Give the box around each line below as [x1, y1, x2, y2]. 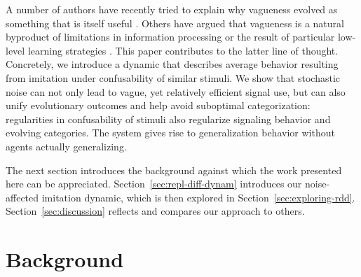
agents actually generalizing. [6, 138, 127, 153]
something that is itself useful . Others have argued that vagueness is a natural [6, 15, 344, 30]
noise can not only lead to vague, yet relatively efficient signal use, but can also [6, 84, 346, 99]
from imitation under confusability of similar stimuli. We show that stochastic [6, 70, 340, 85]
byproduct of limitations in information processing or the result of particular [6, 29, 335, 44]
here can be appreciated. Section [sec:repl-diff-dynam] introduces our [6, 176, 302, 191]
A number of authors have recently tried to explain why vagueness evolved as [6, 2, 338, 16]
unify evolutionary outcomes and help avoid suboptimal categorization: [6, 98, 311, 113]
